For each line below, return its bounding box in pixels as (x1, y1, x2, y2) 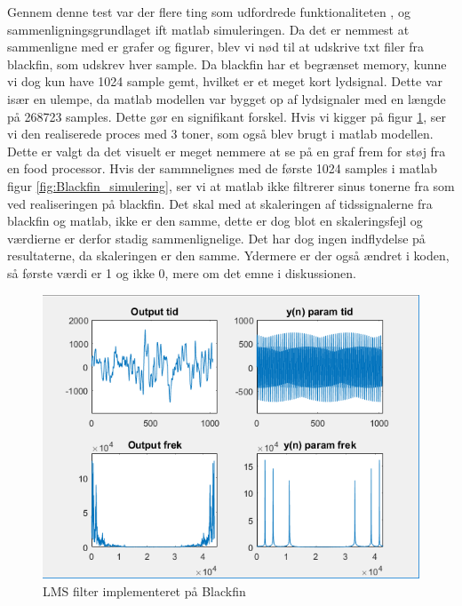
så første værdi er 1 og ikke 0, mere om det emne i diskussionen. (7, 263, 356, 282)
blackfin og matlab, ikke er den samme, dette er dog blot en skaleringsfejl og (7, 211, 423, 230)
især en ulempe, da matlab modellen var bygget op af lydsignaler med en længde (7, 89, 446, 108)
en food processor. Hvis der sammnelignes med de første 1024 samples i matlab (7, 159, 438, 178)
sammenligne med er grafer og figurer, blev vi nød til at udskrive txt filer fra (7, 37, 425, 56)
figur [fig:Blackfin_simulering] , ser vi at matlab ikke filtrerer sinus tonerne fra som (7, 176, 455, 195)
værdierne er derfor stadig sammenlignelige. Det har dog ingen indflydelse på (7, 228, 426, 247)
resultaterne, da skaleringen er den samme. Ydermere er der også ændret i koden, (7, 246, 450, 265)
